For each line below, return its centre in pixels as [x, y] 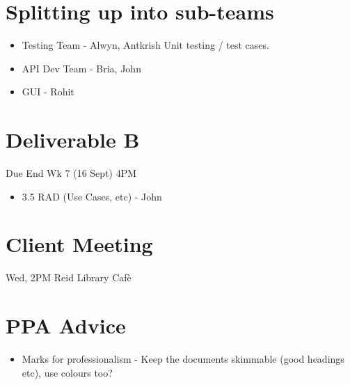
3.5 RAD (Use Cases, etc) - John [92, 196]
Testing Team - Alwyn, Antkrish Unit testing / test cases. [145, 45]
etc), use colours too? [67, 372]
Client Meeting [79, 244]
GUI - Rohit [48, 92]
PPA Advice [66, 325]
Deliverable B [73, 140]
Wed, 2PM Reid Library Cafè [69, 277]
